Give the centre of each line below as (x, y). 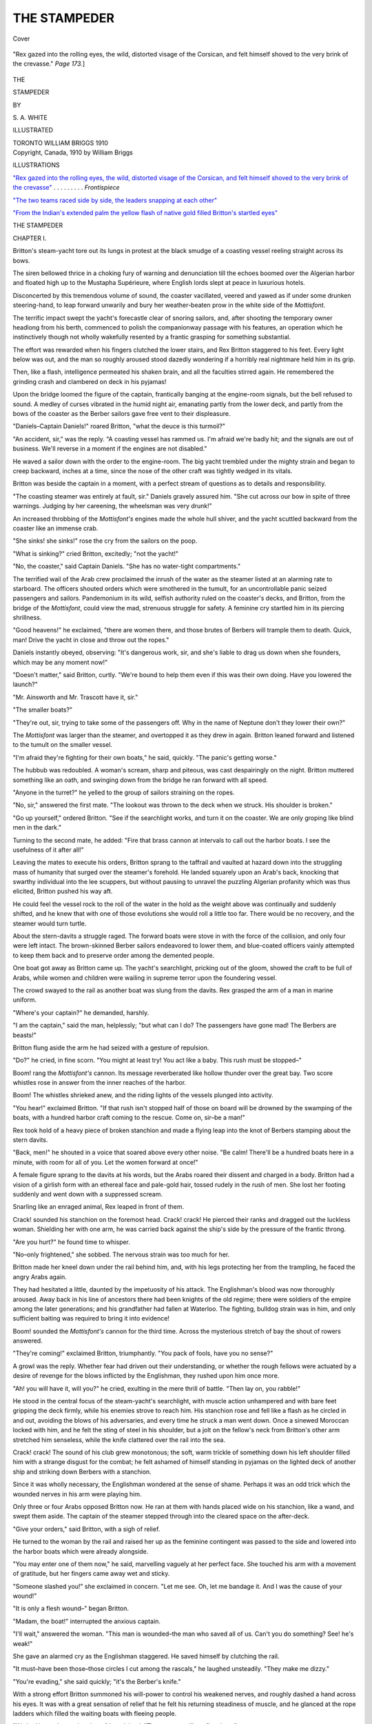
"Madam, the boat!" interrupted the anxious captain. (87, 1621)
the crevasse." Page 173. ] (49, 64)
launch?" (25, 684)
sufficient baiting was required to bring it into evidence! (91, 1319)
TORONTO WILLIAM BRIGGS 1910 (60, 143)
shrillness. (27, 618)
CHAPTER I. (30, 238)
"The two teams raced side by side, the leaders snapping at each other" (115, 200)
